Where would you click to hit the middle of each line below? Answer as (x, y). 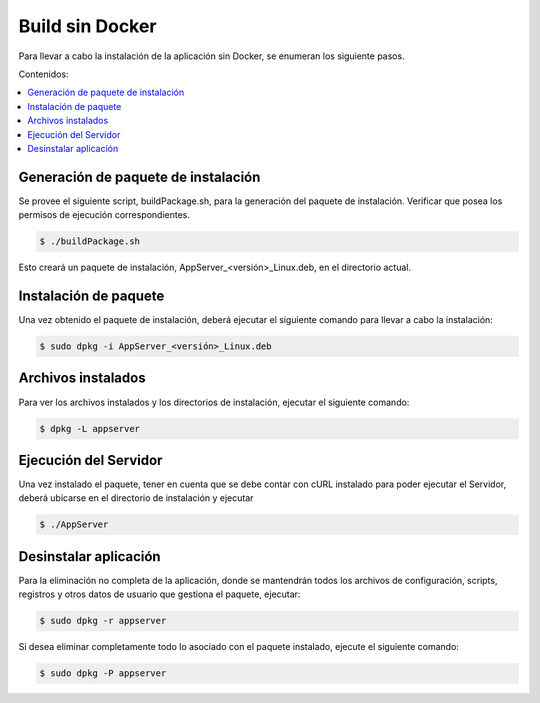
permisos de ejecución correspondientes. (104, 215)
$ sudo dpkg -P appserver (103, 673)
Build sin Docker (87, 26)
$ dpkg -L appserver (89, 428)
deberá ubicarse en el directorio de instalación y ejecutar (136, 498)
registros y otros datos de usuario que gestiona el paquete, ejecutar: (159, 594)
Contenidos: (43, 74)
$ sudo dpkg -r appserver (103, 621)
